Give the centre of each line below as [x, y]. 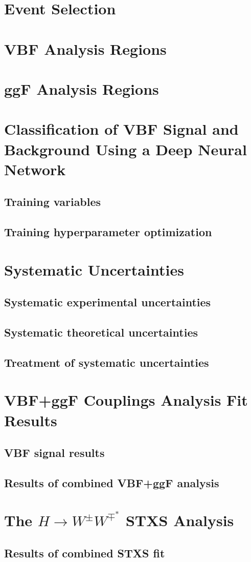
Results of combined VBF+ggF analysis [112, 482]
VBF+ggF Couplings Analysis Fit [126, 400]
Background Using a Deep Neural [125, 149]
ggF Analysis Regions [82, 88]
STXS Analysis [180, 520]
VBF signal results [54, 453]
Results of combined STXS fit [85, 553]
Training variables [53, 202]
